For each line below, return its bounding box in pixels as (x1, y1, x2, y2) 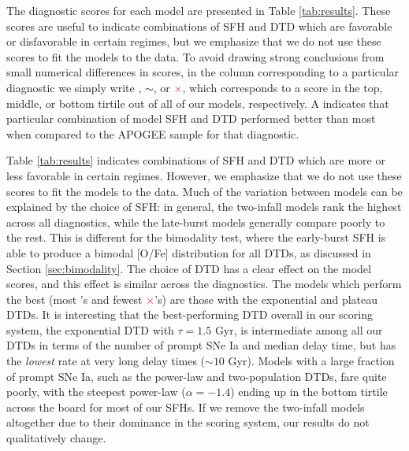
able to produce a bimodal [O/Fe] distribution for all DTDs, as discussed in (6, 244, 371, 261)
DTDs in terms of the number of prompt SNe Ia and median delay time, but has (6, 337, 396, 353)
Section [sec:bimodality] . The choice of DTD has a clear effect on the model (6, 260, 371, 276)
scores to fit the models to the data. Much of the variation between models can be (6, 183, 403, 199)
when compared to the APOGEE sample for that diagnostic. (6, 125, 299, 142)
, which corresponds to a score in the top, (182, 79, 383, 95)
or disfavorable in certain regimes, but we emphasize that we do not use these (6, 33, 381, 50)
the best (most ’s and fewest (6, 290, 143, 307)
